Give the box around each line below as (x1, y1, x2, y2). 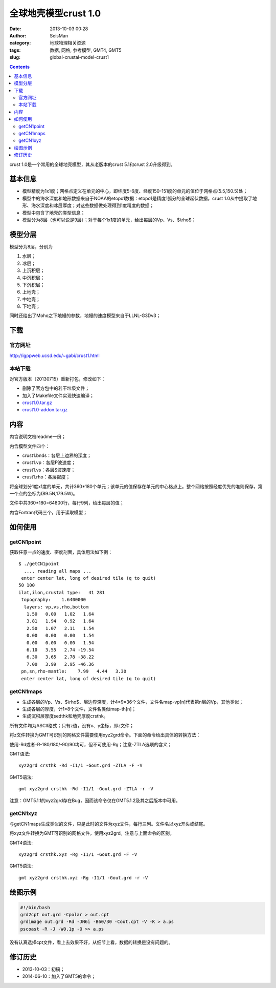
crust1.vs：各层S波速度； (22, 467, 76, 473)
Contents (9, 64, 30, 70)
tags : (9, 47, 21, 53)
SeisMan (50, 32, 68, 38)
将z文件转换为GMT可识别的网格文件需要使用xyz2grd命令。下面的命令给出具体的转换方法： (9, 732, 201, 738)
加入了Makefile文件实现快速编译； (22, 392, 95, 398)
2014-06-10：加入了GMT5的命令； (22, 973, 96, 979)
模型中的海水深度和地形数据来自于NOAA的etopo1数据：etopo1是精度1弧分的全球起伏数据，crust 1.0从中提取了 (22, 195, 253, 201)
